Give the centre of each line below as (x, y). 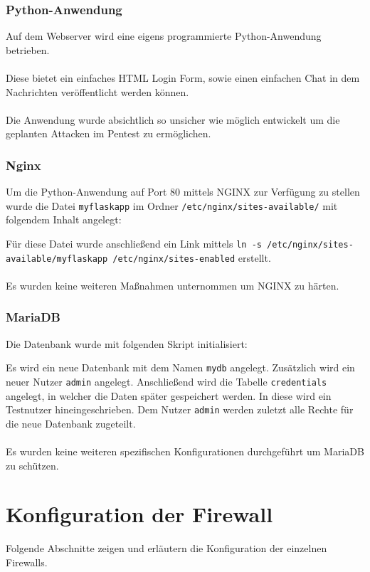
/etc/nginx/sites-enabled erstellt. (192, 257)
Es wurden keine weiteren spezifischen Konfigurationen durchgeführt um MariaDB (185, 451)
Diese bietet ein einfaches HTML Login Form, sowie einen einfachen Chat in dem (183, 78)
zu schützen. (32, 465)
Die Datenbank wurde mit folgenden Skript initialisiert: (127, 343)
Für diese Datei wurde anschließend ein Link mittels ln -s (134, 244)
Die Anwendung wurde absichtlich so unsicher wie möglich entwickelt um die (173, 119)
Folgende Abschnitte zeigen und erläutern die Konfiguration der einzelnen (166, 548)
